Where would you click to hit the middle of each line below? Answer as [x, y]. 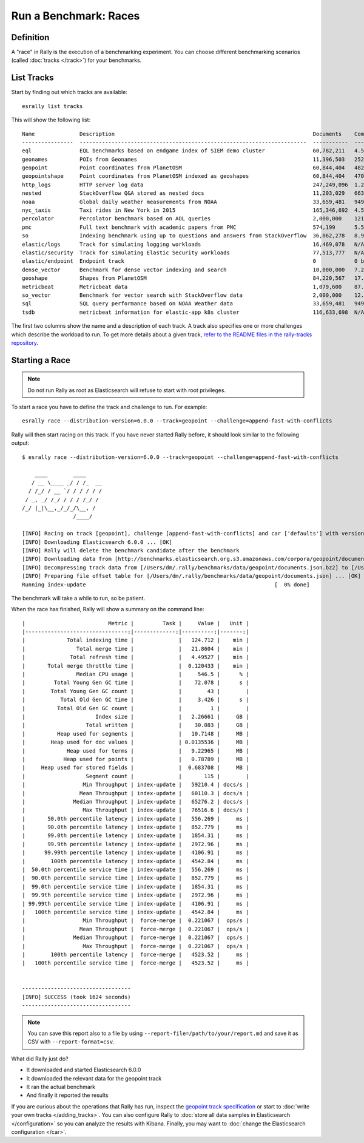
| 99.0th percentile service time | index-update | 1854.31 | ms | [136, 887]
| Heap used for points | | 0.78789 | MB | [136, 759]
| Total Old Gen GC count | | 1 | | [136, 708]
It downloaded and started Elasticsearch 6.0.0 [84, 1070]
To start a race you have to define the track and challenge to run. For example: [109, 407]
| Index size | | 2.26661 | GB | [136, 717]
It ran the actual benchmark [61, 1087]
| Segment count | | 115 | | [136, 776]
